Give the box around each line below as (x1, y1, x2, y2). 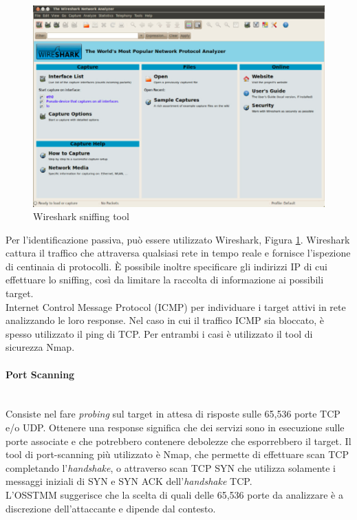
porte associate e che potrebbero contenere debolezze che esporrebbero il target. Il (6, 433, 351, 448)
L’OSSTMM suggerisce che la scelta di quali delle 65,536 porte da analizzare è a (6, 488, 343, 501)
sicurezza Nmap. (6, 340, 75, 354)
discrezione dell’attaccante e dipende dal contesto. (6, 501, 216, 515)
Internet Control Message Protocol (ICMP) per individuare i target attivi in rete (6, 299, 346, 314)
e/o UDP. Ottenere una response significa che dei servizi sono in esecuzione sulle (6, 420, 345, 435)
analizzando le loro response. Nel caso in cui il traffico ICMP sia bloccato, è (6, 313, 324, 327)
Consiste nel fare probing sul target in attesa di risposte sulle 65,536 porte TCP (6, 407, 340, 421)
